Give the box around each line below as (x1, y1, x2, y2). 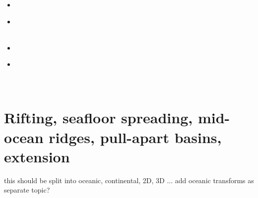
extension (4, 146, 70, 166)
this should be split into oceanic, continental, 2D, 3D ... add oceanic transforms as (4, 175, 254, 185)
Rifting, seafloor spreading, (4, 107, 193, 128)
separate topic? (4, 185, 50, 195)
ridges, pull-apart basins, (49, 127, 222, 147)
